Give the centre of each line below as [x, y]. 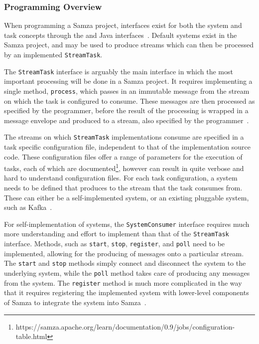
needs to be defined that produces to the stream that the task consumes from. [123, 188]
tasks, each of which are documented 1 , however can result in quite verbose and [124, 167]
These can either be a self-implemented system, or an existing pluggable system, [127, 197]
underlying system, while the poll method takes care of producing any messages [127, 273]
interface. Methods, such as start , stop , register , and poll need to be [115, 244]
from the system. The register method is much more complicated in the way [123, 282]
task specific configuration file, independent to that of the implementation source [127, 147]
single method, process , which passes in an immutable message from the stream [127, 90]
